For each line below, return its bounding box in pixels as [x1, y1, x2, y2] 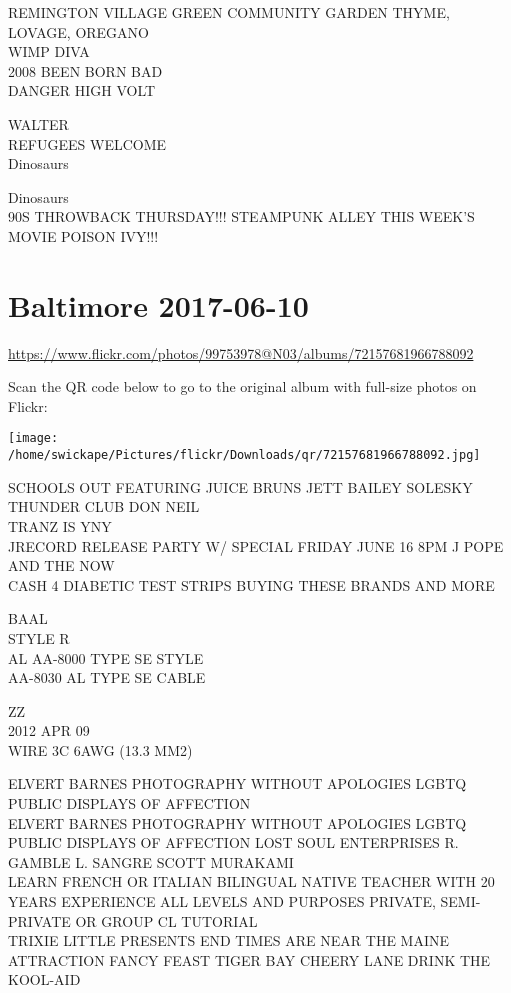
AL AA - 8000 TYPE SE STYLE [8, 647, 204, 668]
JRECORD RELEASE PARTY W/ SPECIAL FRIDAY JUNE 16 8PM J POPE [8, 535, 504, 556]
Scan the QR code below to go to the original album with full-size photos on [8, 376, 477, 397]
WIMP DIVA [8, 41, 90, 62]
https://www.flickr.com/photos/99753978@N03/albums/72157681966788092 [8, 342, 474, 363]
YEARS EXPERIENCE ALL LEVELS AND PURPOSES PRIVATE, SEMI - [8, 891, 481, 912]
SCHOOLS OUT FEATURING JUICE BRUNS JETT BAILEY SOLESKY [8, 476, 473, 497]
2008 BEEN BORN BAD [8, 60, 163, 81]
